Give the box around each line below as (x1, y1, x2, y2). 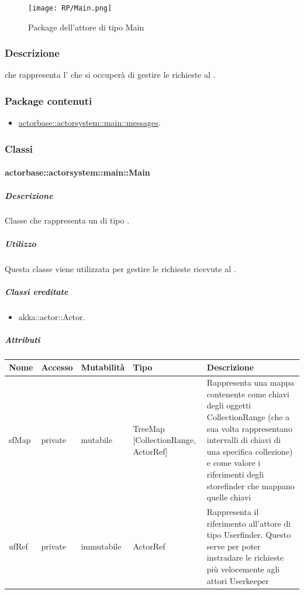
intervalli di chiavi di (206, 434, 281, 446)
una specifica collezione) (206, 445, 293, 457)
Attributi (5, 333, 40, 345)
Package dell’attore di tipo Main (28, 20, 144, 33)
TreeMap (133, 422, 165, 434)
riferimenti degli (206, 468, 264, 480)
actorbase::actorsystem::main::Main (5, 166, 150, 178)
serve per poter (206, 540, 261, 552)
